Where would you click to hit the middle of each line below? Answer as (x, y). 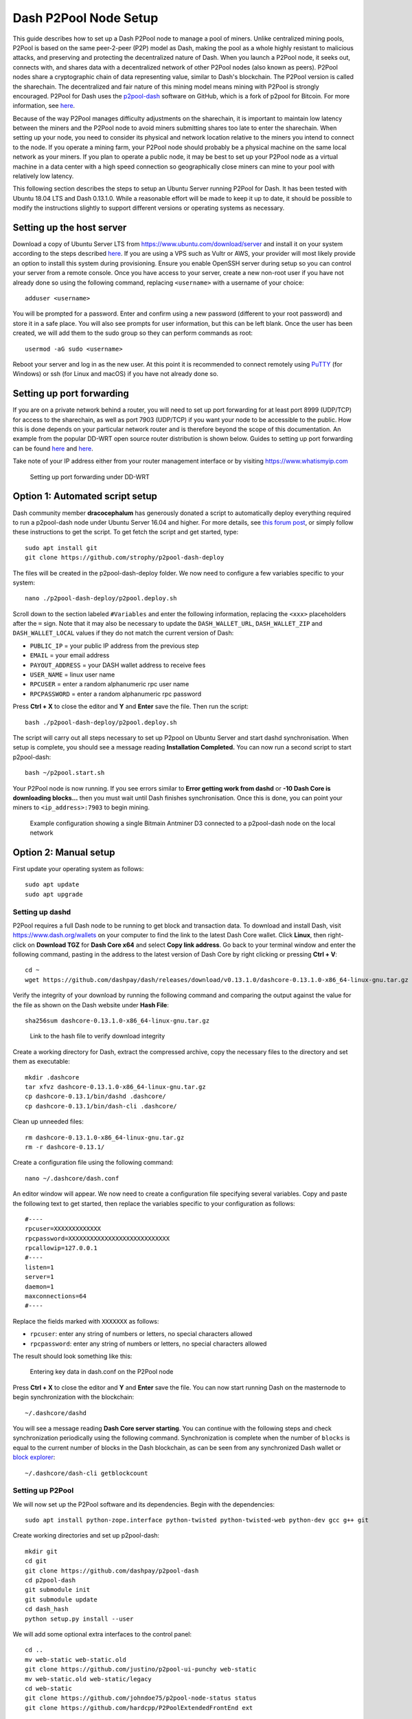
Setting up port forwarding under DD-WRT (90, 477)
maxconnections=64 (56, 1296)
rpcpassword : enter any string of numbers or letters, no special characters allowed (148, 1344)
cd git (36, 1561)
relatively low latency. (43, 176)
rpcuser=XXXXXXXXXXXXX (63, 1229)
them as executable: (41, 1062)
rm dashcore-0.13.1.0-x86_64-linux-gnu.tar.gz (105, 1137)
